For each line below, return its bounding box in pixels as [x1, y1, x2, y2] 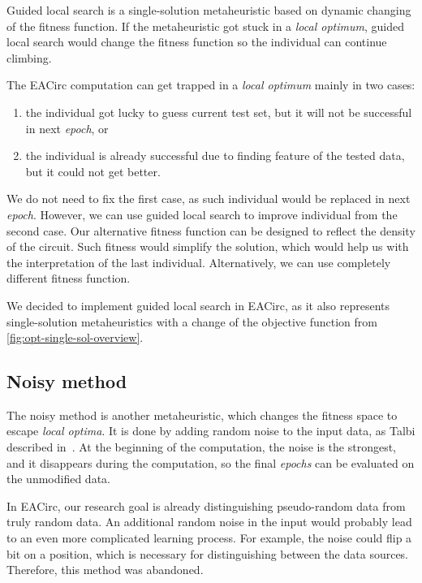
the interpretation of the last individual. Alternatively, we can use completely [6, 253, 391, 270]
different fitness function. [6, 270, 131, 287]
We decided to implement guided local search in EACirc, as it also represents [6, 296, 390, 313]
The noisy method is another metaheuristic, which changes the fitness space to [6, 406, 398, 423]
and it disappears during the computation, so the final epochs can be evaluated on [6, 454, 415, 471]
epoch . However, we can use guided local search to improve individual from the [6, 205, 398, 222]
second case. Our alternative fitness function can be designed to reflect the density [6, 222, 416, 239]
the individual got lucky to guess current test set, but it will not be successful [25, 103, 412, 120]
